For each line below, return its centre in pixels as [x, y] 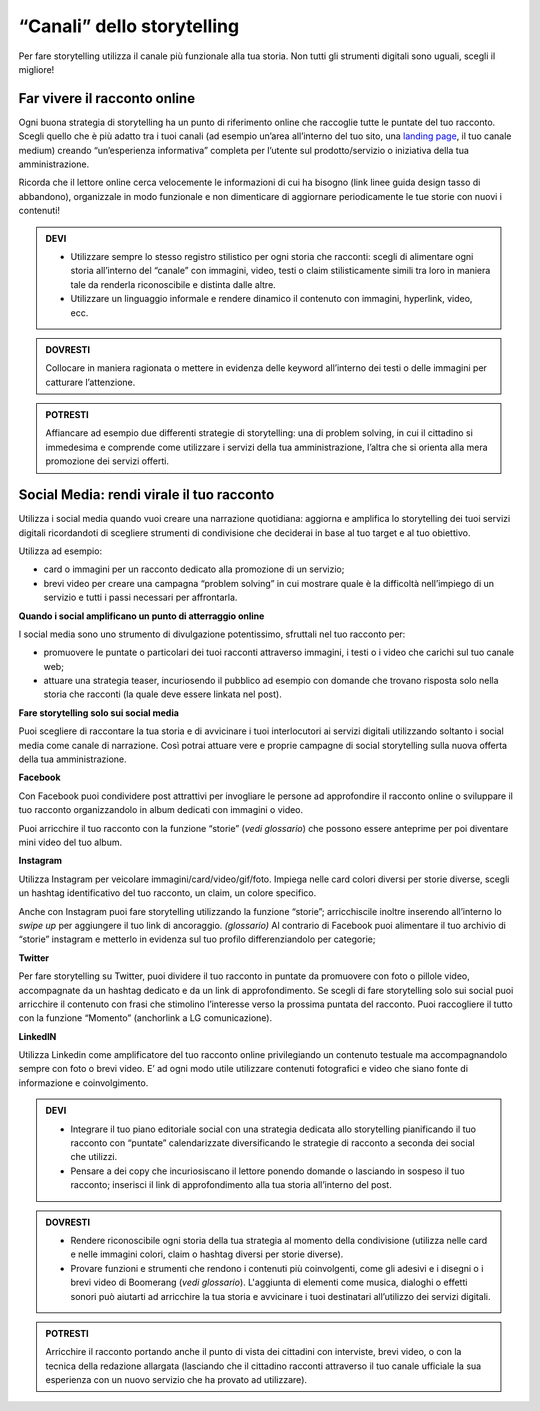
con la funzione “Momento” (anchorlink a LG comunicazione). [145, 1018]
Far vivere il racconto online [106, 98]
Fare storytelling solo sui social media [99, 712]
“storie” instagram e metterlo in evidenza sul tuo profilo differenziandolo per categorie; [197, 939]
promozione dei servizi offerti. [107, 461]
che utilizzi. [94, 1157]
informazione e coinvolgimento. [83, 1082]
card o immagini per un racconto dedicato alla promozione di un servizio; [194, 569]
